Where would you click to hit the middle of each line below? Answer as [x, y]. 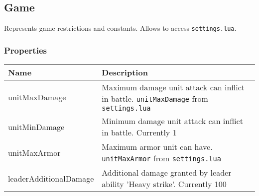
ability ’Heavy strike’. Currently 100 [164, 184]
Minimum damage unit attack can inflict [172, 121]
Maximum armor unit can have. [157, 147]
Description [125, 72]
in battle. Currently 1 [139, 132]
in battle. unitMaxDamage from [155, 99]
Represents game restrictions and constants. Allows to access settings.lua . [120, 28]
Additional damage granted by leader [167, 173]
